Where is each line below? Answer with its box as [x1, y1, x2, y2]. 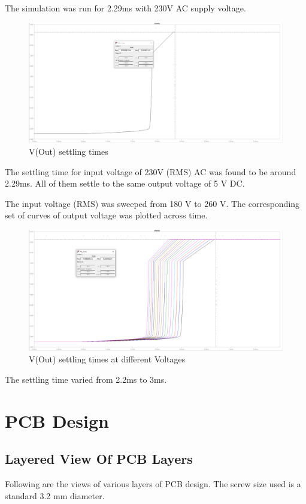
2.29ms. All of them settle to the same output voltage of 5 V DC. [5, 177, 245, 190]
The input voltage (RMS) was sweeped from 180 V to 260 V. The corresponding [5, 197, 300, 209]
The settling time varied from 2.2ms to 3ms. [5, 373, 167, 385]
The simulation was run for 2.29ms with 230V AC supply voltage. [5, 2, 246, 14]
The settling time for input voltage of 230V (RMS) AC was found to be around [5, 165, 296, 178]
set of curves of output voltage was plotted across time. [5, 209, 208, 221]
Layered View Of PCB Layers [5, 449, 193, 468]
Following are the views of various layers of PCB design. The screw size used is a [5, 477, 301, 490]
